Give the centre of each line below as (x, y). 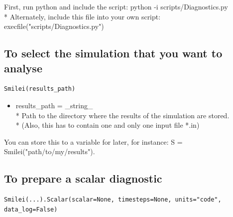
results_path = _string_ (54, 105)
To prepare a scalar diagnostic (83, 178)
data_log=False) (31, 209)
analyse (23, 68)
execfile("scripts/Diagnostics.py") (54, 26)
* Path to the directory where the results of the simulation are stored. (122, 115)
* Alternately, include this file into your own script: (82, 16)
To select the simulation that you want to (113, 53)
